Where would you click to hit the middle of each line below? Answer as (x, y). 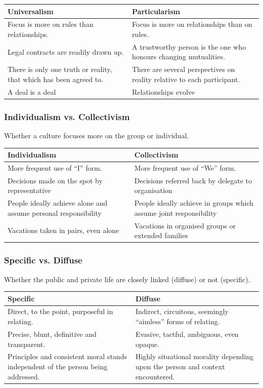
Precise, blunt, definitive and (52, 334)
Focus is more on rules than (51, 24)
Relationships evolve (164, 91)
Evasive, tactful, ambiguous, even (187, 334)
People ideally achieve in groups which (194, 203)
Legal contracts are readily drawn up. (66, 51)
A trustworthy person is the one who (189, 46)
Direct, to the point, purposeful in (60, 311)
